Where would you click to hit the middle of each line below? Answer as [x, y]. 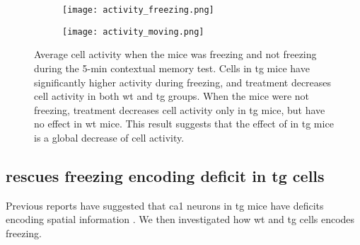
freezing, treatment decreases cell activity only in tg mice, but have [180, 109]
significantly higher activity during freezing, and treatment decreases [183, 82]
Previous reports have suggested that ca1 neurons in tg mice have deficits [165, 205]
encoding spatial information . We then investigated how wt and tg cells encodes [180, 219]
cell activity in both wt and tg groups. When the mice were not [172, 96]
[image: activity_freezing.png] [138, 10]
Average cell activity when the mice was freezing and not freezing [175, 54]
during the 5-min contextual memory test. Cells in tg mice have [172, 68]
